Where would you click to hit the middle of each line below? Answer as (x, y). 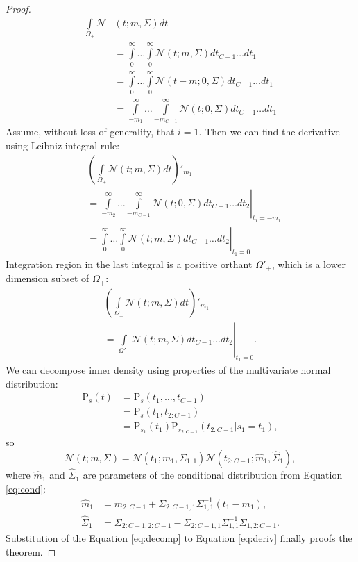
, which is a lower (308, 264)
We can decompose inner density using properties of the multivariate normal (168, 370)
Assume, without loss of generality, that (90, 132)
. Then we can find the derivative (269, 132)
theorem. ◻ (31, 551)
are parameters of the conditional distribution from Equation (213, 475)
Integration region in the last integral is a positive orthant (129, 264)
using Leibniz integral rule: (63, 145)
